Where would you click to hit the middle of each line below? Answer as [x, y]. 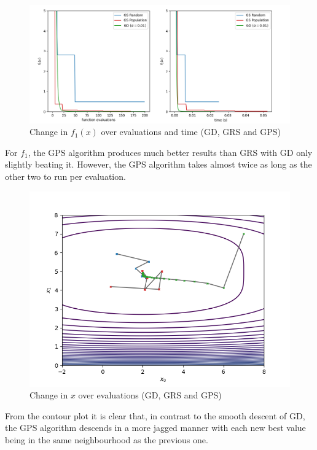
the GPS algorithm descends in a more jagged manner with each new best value [155, 428]
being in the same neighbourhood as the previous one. [107, 439]
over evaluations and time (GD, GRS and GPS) [191, 132]
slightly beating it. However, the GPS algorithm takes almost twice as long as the [158, 164]
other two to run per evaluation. [65, 176]
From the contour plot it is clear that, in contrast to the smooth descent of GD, [155, 415]
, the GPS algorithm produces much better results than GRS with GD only [170, 152]
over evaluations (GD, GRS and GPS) [150, 395]
